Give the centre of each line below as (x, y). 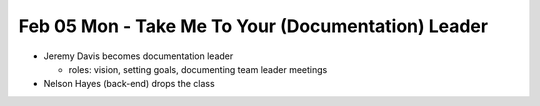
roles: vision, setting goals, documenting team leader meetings (198, 69)
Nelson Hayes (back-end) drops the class (129, 84)
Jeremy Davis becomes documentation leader (138, 56)
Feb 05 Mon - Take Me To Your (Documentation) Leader (253, 26)
